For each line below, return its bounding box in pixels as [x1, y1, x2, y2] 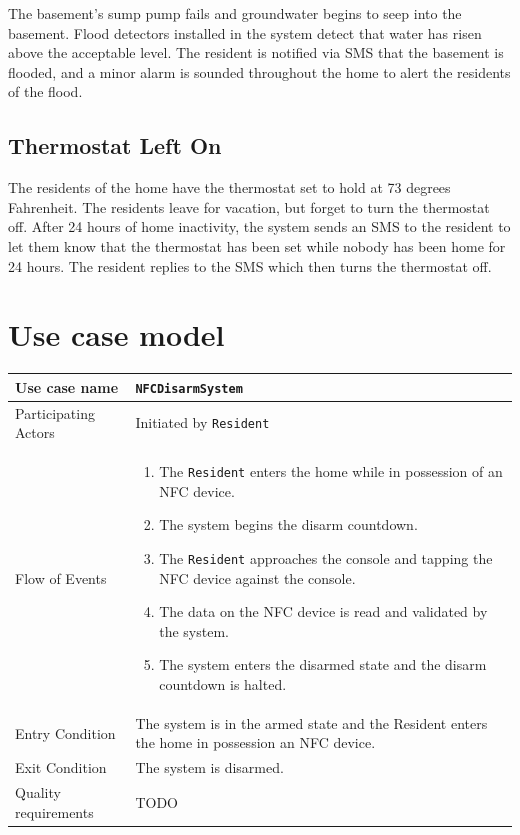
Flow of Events [15, 567, 107, 588]
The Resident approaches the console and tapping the [159, 547, 493, 568]
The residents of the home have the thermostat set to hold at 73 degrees [8, 177, 451, 198]
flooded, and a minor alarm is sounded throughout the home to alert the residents [8, 61, 511, 82]
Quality [15, 782, 61, 803]
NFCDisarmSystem [135, 381, 243, 396]
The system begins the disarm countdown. [159, 514, 418, 535]
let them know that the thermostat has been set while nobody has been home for [8, 235, 506, 256]
